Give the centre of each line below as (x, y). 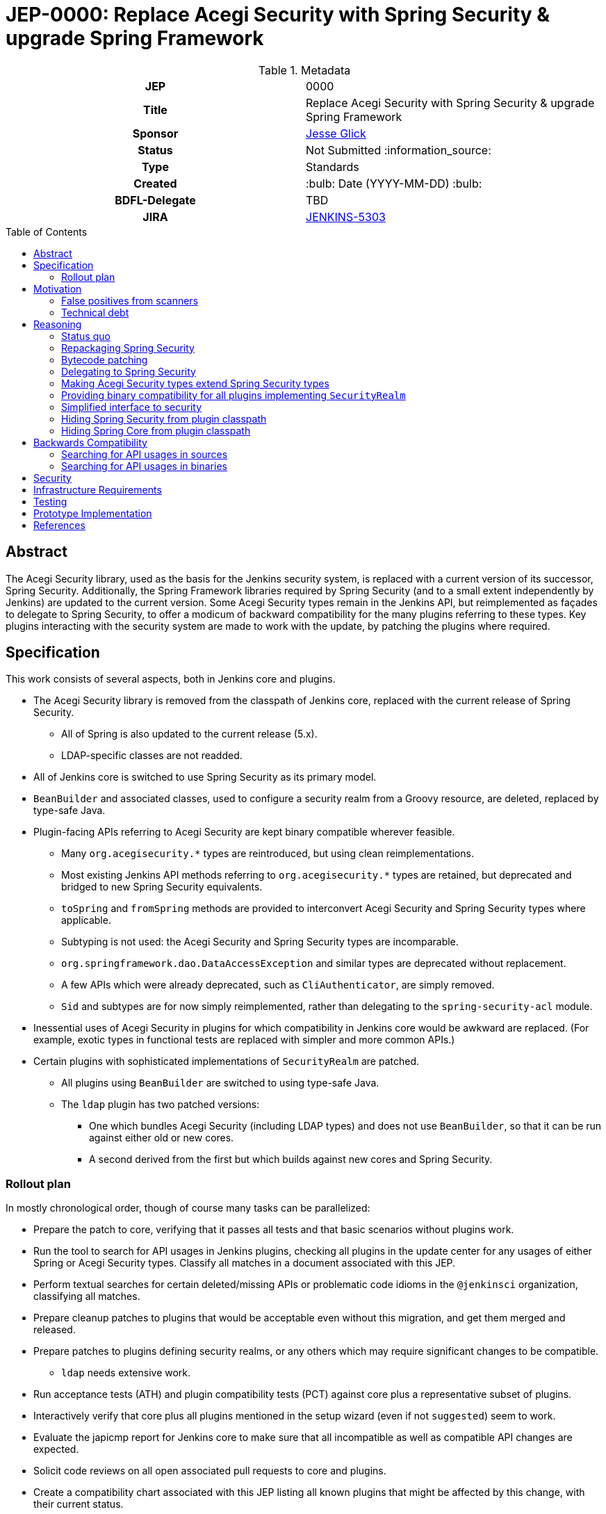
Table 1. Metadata (304, 70)
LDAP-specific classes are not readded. (152, 756)
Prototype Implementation (93, 513)
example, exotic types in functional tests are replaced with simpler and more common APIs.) (244, 1040)
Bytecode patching (105, 359)
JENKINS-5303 (346, 217)
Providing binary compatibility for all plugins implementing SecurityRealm (234, 395)
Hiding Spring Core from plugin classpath (156, 430)
